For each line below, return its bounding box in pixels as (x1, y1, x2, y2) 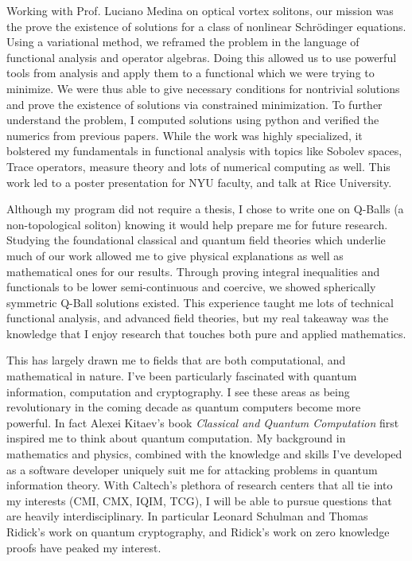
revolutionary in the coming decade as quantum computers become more (6, 399, 361, 415)
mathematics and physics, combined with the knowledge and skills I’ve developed (6, 446, 402, 462)
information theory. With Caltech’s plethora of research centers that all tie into (6, 477, 393, 493)
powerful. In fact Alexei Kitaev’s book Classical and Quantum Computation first (6, 414, 399, 430)
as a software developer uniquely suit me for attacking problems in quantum (6, 461, 378, 477)
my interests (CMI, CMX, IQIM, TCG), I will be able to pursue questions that (6, 492, 392, 508)
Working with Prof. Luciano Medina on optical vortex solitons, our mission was (6, 2, 394, 18)
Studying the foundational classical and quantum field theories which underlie (6, 232, 386, 248)
